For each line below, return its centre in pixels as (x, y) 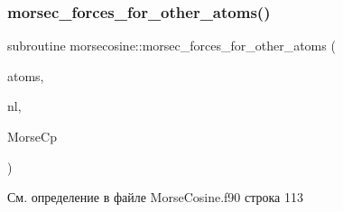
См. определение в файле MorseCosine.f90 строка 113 (155, 197)
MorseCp (32, 136)
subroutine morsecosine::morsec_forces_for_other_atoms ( (171, 46)
